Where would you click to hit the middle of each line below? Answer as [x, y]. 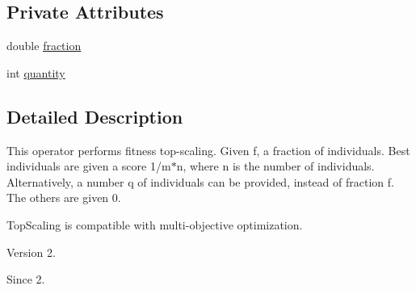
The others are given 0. [64, 198]
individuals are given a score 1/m [89, 166]
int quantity [36, 72]
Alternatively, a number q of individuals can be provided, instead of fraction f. [200, 181]
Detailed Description [95, 116]
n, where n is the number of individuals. [275, 166]
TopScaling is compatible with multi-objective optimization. [155, 224]
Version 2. [31, 252]
